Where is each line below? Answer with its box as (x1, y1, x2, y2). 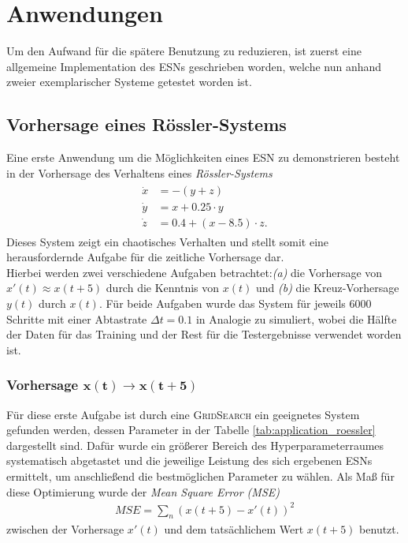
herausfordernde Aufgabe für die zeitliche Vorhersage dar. (6, 249, 284, 265)
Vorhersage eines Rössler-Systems (6, 112, 287, 137)
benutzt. (359, 520, 399, 537)
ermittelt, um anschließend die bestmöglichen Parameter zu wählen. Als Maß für (6, 467, 395, 484)
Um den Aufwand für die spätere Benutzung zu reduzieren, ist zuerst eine (6, 43, 362, 59)
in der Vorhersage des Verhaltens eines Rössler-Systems (6, 164, 273, 181)
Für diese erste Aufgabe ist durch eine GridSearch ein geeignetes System (6, 406, 360, 422)
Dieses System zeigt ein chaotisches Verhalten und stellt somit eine (6, 233, 329, 249)
